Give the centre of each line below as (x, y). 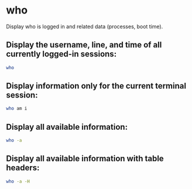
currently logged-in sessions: (61, 54)
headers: (23, 168)
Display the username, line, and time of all (84, 45)
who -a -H (18, 181)
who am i (17, 109)
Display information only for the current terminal (96, 86)
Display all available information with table (85, 159)
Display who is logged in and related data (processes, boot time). (85, 26)
